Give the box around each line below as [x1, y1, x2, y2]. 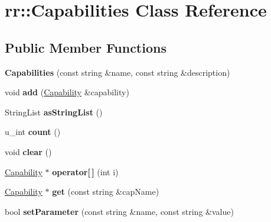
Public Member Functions [5, 38, 166, 56]
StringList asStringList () [5, 105, 103, 118]
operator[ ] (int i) [52, 165, 119, 178]
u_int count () [5, 126, 61, 138]
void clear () [5, 145, 52, 157]
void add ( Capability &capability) [5, 86, 129, 98]
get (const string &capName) [52, 185, 159, 198]
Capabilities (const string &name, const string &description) [5, 66, 230, 78]
